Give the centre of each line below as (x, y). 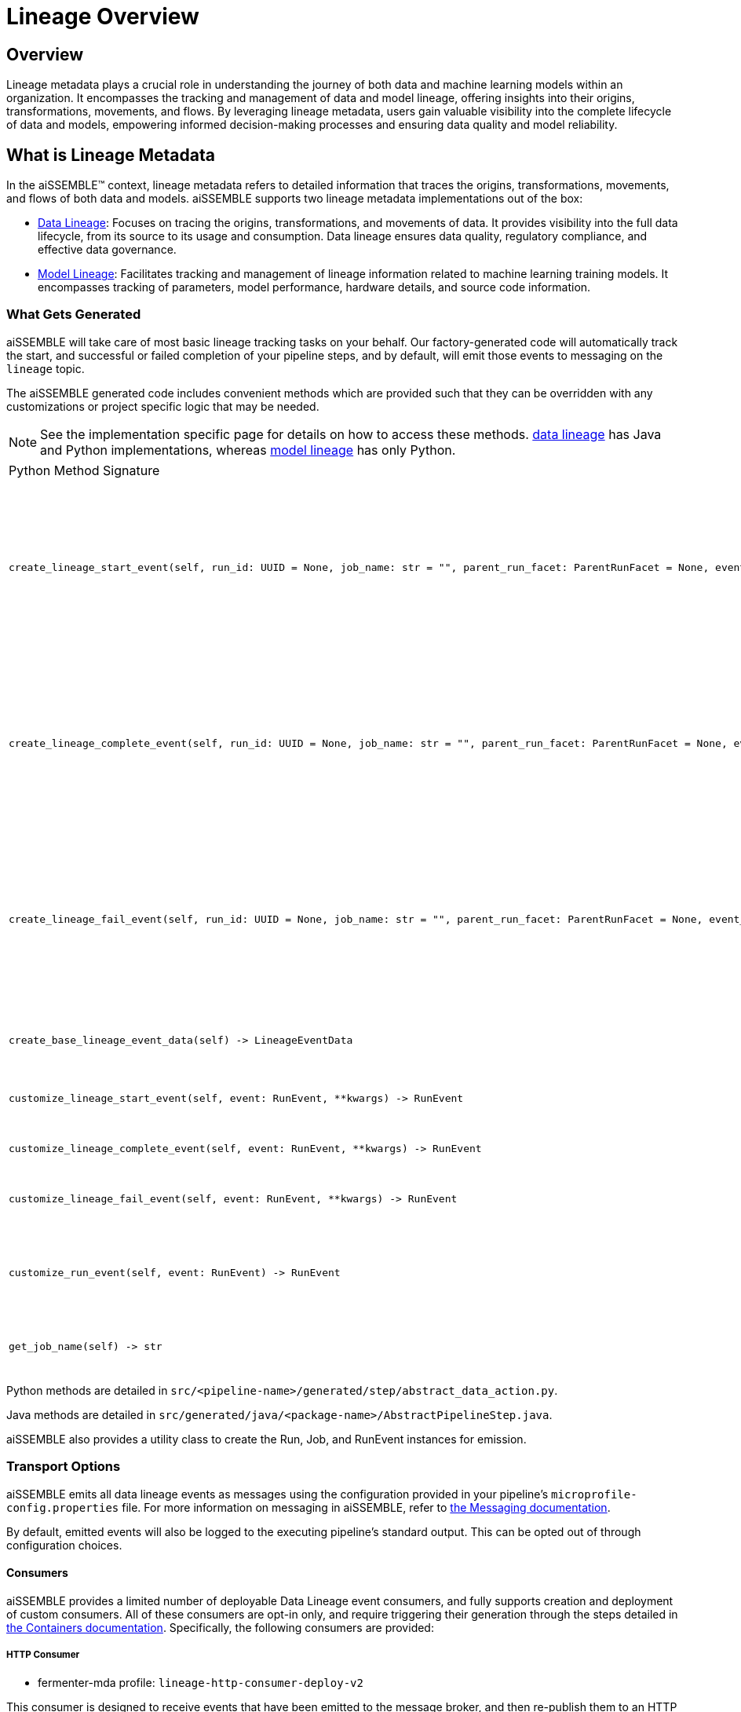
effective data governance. (107, 250)
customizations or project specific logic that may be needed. (163, 406)
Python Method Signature (84, 470)
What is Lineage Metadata (111, 155)
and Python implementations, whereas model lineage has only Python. (248, 450)
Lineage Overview (103, 16)
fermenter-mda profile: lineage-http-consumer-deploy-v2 (201, 1682)
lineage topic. (46, 368)
